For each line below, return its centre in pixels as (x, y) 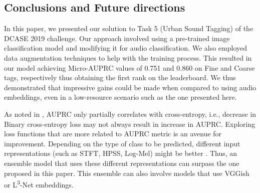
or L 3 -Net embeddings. (39, 184)
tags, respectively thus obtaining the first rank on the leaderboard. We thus (120, 77)
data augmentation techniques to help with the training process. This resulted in (128, 57)
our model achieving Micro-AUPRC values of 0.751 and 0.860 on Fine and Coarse (129, 67)
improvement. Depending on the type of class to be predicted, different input (122, 143)
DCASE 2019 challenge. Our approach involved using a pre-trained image (117, 38)
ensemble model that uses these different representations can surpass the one (122, 163)
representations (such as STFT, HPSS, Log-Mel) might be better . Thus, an (121, 153)
